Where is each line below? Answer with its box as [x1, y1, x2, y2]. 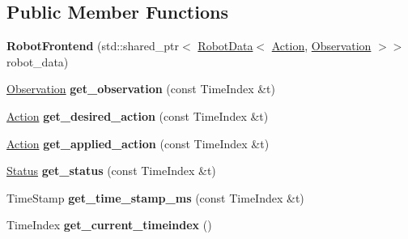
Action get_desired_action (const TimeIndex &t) [6, 107, 269, 124]
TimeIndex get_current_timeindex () [6, 216, 212, 233]
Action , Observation [271, 37, 372, 54]
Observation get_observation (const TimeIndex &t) [6, 80, 275, 97]
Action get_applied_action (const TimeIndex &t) [6, 134, 270, 152]
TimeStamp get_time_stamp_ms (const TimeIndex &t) [6, 189, 304, 206]
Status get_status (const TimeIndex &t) [6, 162, 216, 179]
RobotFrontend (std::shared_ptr [6, 37, 179, 54]
